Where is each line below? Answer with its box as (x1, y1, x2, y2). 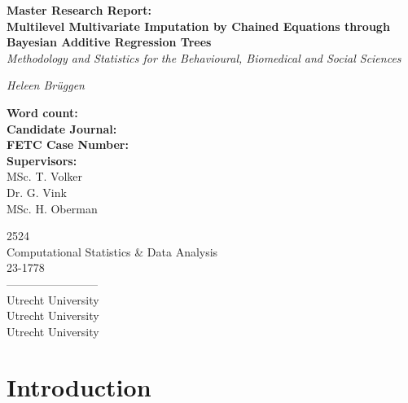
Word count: (7, 103, 78, 120)
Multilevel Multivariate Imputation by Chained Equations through (7, 17, 390, 34)
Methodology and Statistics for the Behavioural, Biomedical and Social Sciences (7, 49, 401, 66)
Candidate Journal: (7, 120, 117, 137)
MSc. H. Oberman (7, 199, 98, 217)
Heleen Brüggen (7, 77, 85, 94)
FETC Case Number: (7, 136, 129, 153)
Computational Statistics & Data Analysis (7, 243, 218, 260)
